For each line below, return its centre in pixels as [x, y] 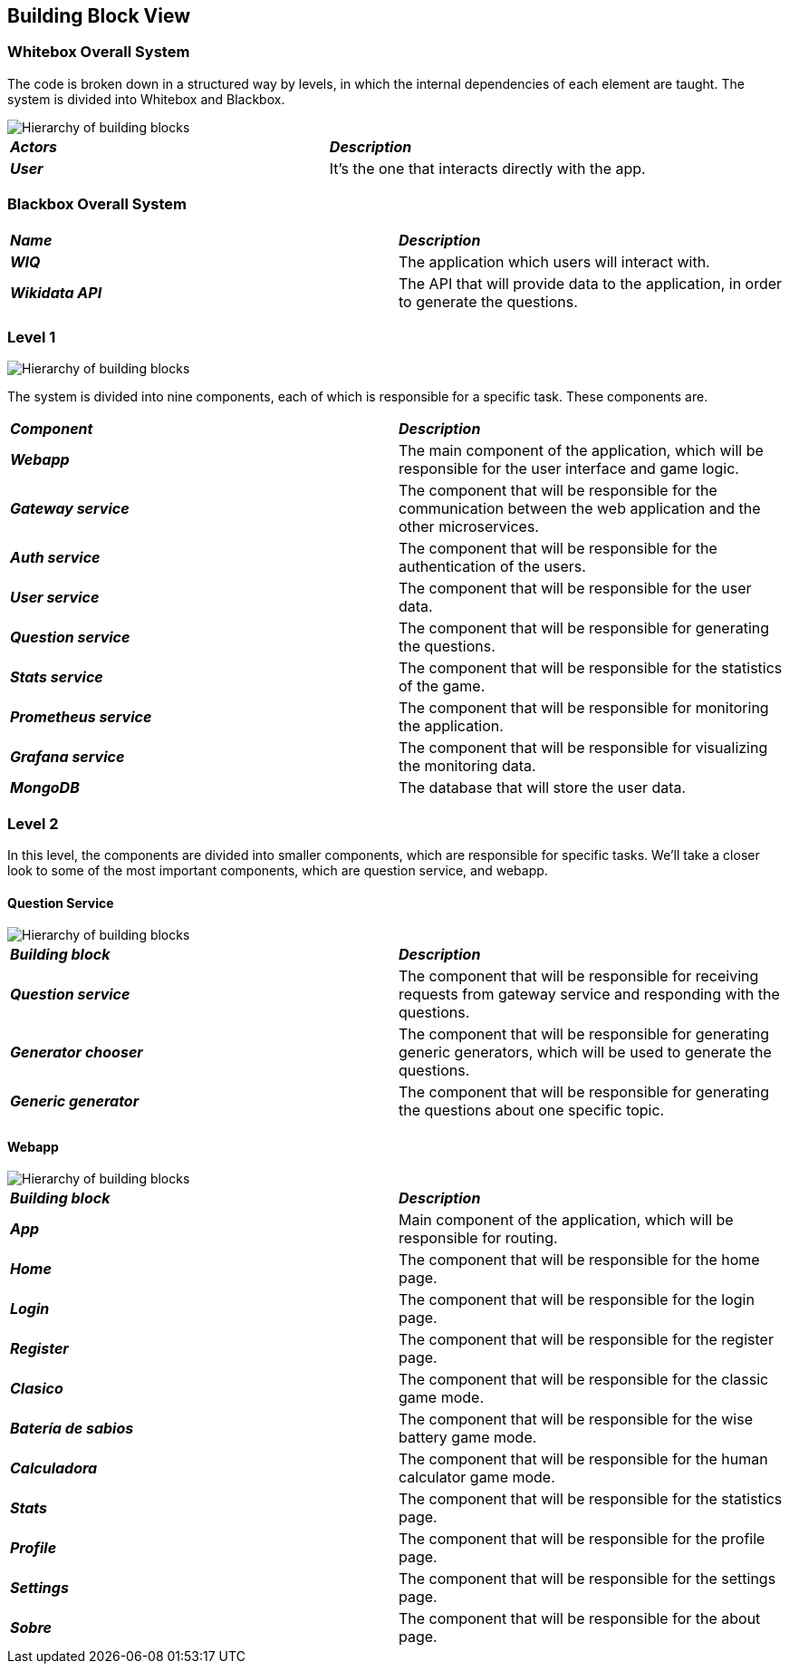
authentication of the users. [492, 567]
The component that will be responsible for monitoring [584, 708]
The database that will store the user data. [543, 788]
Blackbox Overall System [97, 204]
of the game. [442, 686]
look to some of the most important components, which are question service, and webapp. [278, 871]
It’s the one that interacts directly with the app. [487, 168]
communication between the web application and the [580, 509]
